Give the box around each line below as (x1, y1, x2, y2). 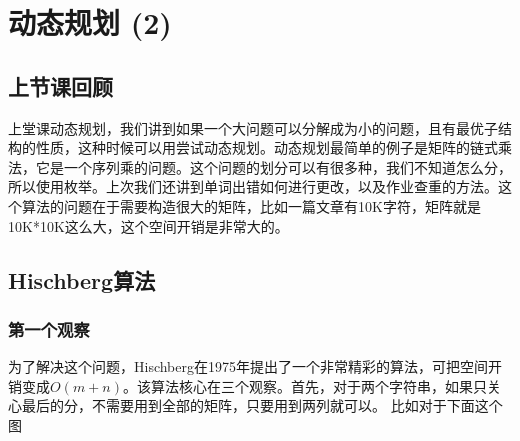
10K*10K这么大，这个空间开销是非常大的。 (8, 215, 289, 236)
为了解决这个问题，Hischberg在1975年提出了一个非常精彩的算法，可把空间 (8, 356, 489, 377)
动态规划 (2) (8, 2, 172, 43)
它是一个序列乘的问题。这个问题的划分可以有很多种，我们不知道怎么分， (35, 156, 512, 177)
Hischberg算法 (8, 264, 156, 295)
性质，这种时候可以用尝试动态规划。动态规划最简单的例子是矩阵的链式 (35, 137, 498, 158)
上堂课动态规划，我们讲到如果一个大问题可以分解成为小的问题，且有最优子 (8, 117, 498, 138)
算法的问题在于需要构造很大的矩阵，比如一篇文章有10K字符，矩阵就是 (21, 195, 481, 216)
